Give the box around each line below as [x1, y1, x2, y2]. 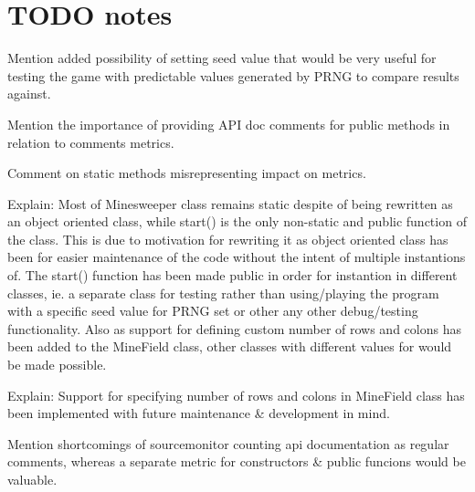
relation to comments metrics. [7, 132, 174, 152]
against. [7, 84, 51, 103]
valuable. [7, 470, 58, 488]
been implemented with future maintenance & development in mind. [7, 403, 390, 423]
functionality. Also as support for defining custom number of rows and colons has [7, 319, 461, 338]
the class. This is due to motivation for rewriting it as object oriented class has [7, 229, 449, 248]
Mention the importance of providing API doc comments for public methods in [7, 114, 450, 133]
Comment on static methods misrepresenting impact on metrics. [7, 163, 366, 183]
